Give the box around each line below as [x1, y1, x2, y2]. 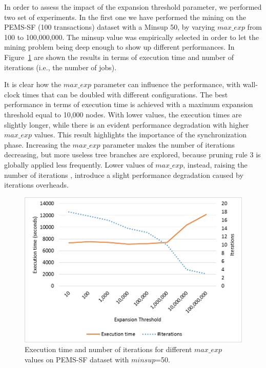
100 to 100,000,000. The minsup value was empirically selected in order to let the [4, 31, 259, 42]
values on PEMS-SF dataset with [25, 354, 129, 365]
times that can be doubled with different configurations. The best [22, 89, 228, 99]
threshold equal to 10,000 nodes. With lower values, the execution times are [4, 109, 242, 119]
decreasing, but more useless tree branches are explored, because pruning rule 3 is [4, 149, 261, 160]
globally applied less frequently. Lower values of [4, 159, 153, 170]
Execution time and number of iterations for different [25, 344, 192, 355]
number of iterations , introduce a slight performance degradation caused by [4, 169, 243, 180]
